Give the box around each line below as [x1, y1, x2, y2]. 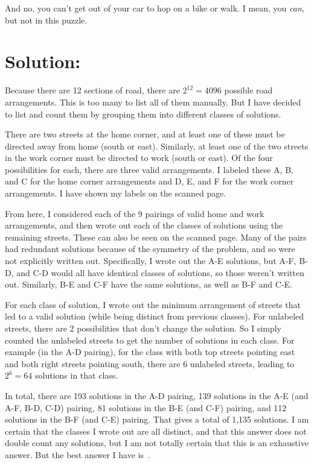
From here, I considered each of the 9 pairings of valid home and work [5, 207, 264, 219]
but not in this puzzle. [5, 13, 88, 26]
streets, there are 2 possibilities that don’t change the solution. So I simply [5, 322, 281, 334]
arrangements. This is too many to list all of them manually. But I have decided [5, 95, 301, 108]
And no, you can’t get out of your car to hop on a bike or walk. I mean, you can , [5, 2, 304, 14]
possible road [224, 84, 273, 96]
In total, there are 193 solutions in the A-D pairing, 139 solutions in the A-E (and [5, 389, 309, 402]
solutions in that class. [35, 369, 118, 382]
